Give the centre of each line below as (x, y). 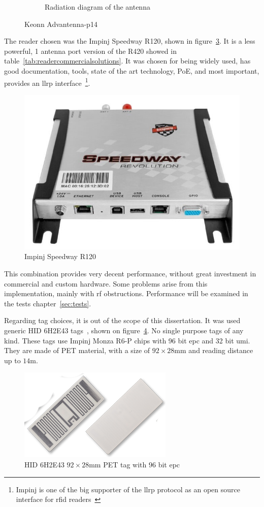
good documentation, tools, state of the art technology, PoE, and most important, (132, 70)
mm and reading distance (214, 350)
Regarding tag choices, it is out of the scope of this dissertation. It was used (122, 320)
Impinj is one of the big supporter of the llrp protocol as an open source (128, 489)
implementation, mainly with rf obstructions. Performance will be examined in (126, 293)
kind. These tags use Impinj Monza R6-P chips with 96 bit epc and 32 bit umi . (127, 340)
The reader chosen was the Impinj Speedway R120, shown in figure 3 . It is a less (130, 41)
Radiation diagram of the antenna (97, 7)
